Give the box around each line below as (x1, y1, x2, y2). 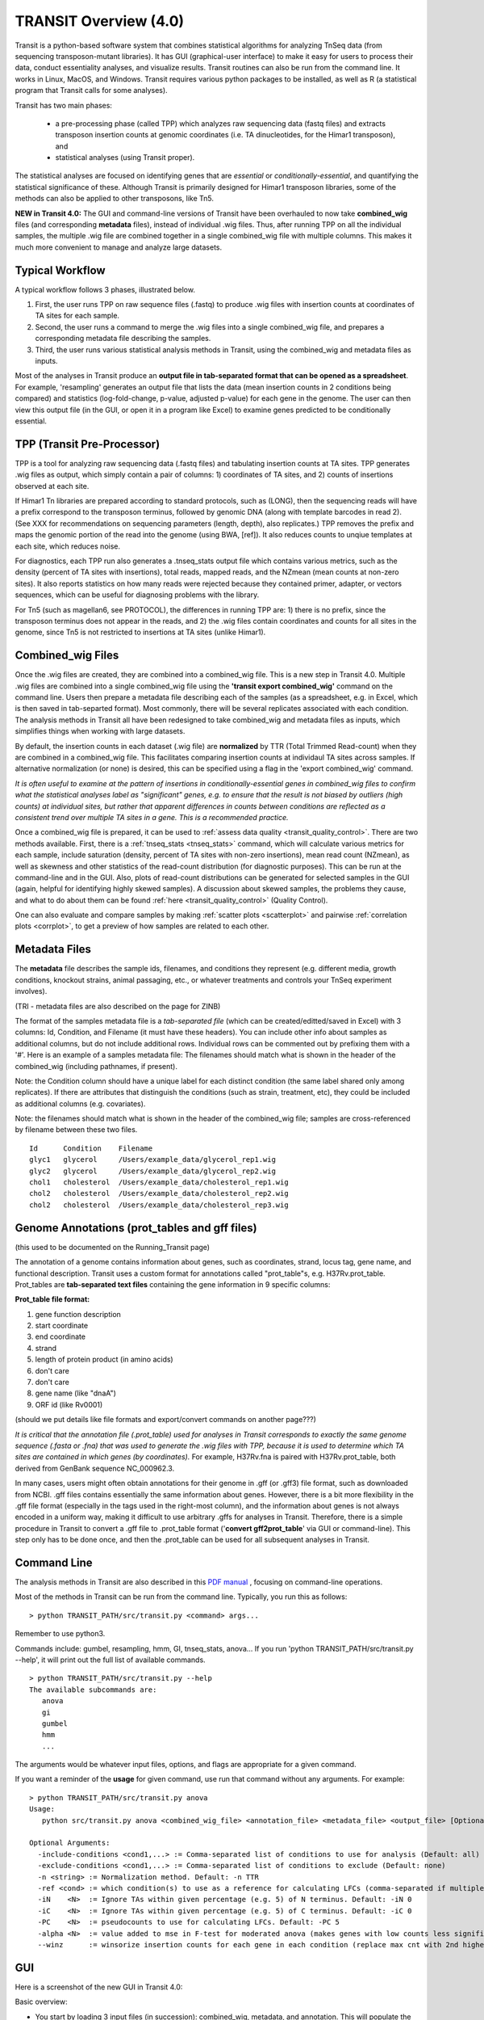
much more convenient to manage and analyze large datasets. (15, 242, 223, 252)
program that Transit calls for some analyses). (15, 86, 169, 95)
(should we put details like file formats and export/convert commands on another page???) (15, 1415, 316, 1425)
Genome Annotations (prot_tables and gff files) (15, 1221, 257, 1235)
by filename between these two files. (15, 1125, 138, 1134)
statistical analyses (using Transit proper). (55, 153, 195, 162)
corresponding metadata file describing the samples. (35, 334, 211, 343)
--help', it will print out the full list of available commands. (15, 1655, 206, 1664)
